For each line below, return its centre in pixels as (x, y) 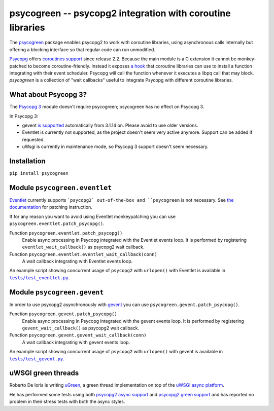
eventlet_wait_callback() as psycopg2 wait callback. (83, 247)
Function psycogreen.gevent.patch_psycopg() (63, 314)
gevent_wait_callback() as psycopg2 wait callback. (81, 328)
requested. (33, 139)
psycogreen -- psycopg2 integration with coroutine (120, 13)
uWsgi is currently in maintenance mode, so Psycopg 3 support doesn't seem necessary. (115, 146)
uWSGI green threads (44, 373)
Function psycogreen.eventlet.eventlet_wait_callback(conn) (83, 254)
